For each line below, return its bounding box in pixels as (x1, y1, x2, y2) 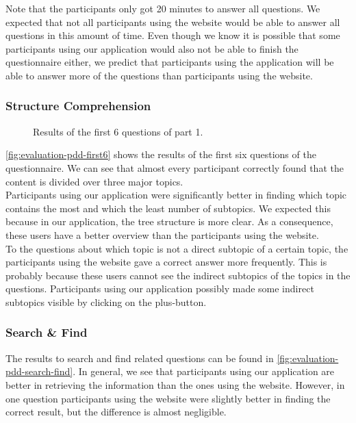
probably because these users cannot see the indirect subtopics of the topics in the (5, 268, 351, 282)
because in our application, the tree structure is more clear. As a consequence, (5, 214, 333, 229)
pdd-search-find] (5, 364, 73, 379)
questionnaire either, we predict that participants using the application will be (5, 55, 334, 69)
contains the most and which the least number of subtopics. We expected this (5, 201, 331, 215)
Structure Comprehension (5, 97, 151, 114)
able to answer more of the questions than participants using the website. (5, 68, 313, 82)
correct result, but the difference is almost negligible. (5, 405, 227, 419)
